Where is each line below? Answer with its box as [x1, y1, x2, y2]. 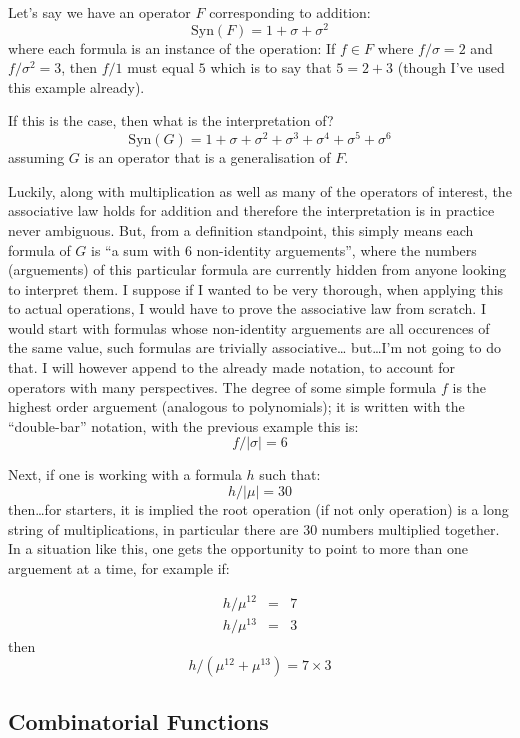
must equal [127, 57, 195, 78]
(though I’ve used [397, 57, 505, 78]
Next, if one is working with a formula [8, 464, 242, 485]
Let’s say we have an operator [8, 2, 191, 22]
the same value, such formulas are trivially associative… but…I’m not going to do [8, 337, 501, 358]
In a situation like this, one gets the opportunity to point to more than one [8, 538, 468, 559]
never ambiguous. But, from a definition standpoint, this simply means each [8, 219, 474, 240]
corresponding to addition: [209, 2, 371, 22]
